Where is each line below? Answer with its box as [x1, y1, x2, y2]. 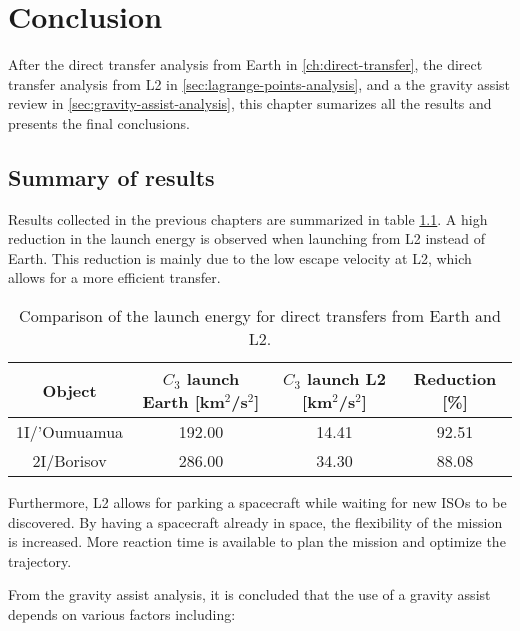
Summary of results [8, 161, 215, 192]
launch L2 [307, 367, 386, 391]
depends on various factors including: [8, 604, 236, 625]
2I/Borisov [32, 449, 107, 473]
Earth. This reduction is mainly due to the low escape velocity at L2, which [8, 247, 472, 268]
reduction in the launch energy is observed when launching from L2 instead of [8, 228, 485, 249]
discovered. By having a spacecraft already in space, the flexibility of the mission [8, 511, 503, 532]
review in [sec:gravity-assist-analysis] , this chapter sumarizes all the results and [8, 93, 492, 114]
